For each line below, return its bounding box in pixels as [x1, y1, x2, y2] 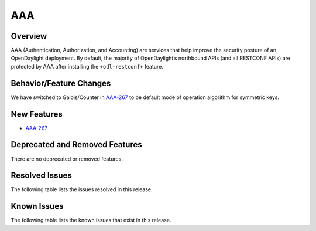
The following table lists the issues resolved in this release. [11, 186, 153, 193]
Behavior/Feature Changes [11, 78, 111, 88]
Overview [11, 31, 47, 41]
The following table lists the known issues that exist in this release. [11, 217, 171, 224]
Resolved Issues [11, 171, 73, 181]
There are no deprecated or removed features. [11, 155, 123, 162]
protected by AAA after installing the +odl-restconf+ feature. [11, 63, 164, 70]
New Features [11, 109, 63, 119]
